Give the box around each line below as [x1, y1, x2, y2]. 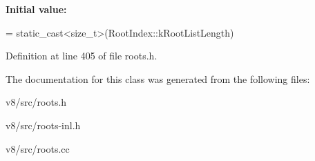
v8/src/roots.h [6, 95, 67, 109]
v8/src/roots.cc [6, 141, 70, 155]
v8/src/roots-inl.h [6, 117, 81, 132]
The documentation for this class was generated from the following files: [6, 71, 310, 86]
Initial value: [6, 2, 67, 16]
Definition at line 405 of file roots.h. [6, 48, 157, 63]
